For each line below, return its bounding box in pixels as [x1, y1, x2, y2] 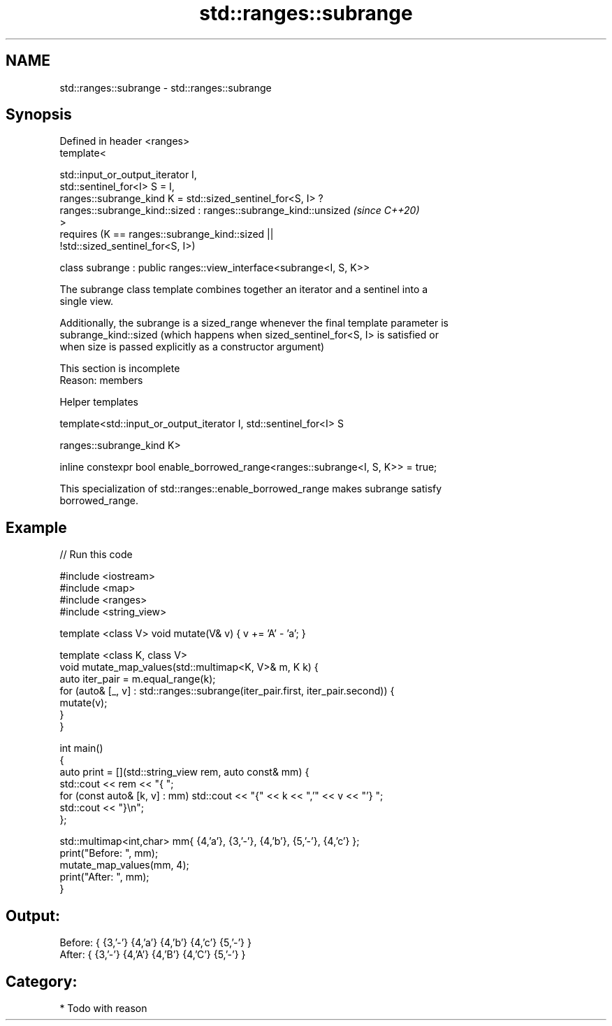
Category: [6, 972, 78, 990]
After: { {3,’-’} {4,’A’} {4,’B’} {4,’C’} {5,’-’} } [59, 948, 246, 961]
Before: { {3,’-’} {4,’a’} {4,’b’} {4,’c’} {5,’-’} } [59, 936, 252, 949]
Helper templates [59, 396, 138, 408]
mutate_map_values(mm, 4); [59, 859, 189, 871]
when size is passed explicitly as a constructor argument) [59, 341, 325, 353]
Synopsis [6, 106, 72, 124]
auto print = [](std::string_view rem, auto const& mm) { [59, 766, 309, 778]
